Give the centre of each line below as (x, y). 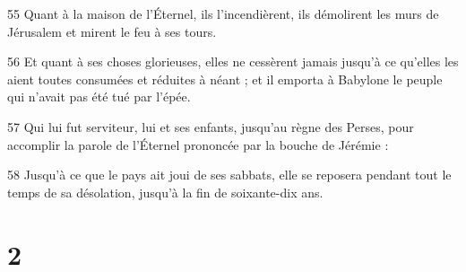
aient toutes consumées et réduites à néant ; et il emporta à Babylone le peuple (225, 79)
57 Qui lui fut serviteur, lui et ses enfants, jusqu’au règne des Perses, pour (211, 126)
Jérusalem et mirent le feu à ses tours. (112, 31)
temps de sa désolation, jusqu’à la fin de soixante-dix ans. (165, 192)
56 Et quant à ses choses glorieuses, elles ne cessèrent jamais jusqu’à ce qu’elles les (233, 61)
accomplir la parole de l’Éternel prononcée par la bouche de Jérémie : (198, 144)
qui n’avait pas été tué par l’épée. (99, 97)
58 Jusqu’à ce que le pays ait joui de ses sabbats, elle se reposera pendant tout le (229, 175)
